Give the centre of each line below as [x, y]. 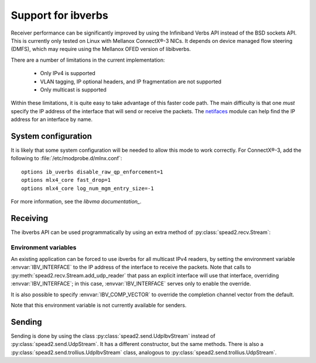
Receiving [30, 218]
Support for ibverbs [59, 15]
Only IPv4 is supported [68, 73]
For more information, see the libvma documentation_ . [76, 201]
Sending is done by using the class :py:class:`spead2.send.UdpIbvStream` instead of [113, 336]
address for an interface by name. [52, 120]
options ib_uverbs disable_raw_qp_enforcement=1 [92, 172]
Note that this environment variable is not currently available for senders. [99, 305]
